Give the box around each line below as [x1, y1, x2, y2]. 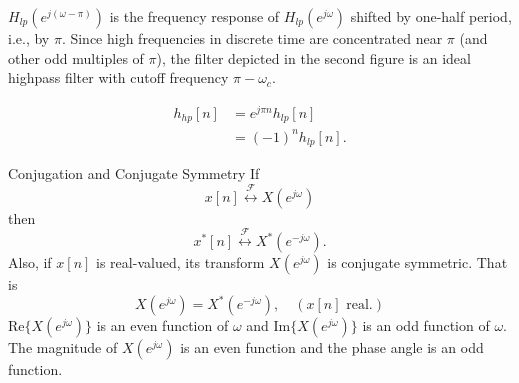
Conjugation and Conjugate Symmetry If [8, 163, 260, 184]
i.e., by [8, 28, 50, 48]
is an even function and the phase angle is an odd [180, 337, 484, 358]
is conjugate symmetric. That [327, 252, 508, 273]
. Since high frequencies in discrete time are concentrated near [61, 28, 443, 48]
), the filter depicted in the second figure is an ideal [156, 47, 471, 68]
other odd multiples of [8, 47, 144, 68]
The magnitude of [8, 337, 118, 358]
